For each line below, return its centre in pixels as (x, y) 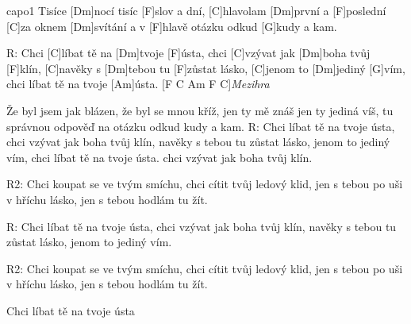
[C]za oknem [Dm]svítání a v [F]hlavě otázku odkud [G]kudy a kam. (172, 26)
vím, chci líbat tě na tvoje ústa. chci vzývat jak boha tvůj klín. (159, 157)
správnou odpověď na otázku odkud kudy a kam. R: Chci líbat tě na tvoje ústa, (201, 126)
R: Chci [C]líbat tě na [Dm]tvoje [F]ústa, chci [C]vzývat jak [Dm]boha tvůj (188, 53)
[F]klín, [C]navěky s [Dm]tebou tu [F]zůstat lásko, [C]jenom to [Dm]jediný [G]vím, (206, 68)
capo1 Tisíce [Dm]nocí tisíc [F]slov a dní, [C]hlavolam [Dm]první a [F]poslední (196, 10)
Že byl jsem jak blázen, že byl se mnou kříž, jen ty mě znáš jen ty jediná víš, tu (200, 110)
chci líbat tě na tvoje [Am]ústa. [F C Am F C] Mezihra (138, 84)
